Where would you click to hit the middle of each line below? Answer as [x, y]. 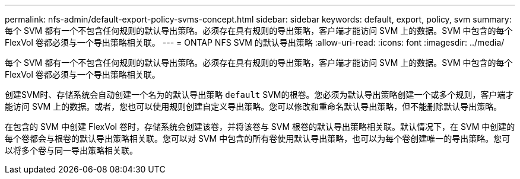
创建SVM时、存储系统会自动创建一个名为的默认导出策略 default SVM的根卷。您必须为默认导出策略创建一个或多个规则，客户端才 [259, 95]
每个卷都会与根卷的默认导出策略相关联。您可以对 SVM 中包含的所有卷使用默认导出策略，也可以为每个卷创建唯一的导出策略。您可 [258, 138]
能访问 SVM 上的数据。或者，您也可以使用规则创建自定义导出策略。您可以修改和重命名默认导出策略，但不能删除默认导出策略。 [253, 106]
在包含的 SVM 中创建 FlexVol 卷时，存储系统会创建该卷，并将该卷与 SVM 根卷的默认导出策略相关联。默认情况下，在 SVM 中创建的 [260, 127]
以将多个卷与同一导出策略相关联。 [71, 150]
